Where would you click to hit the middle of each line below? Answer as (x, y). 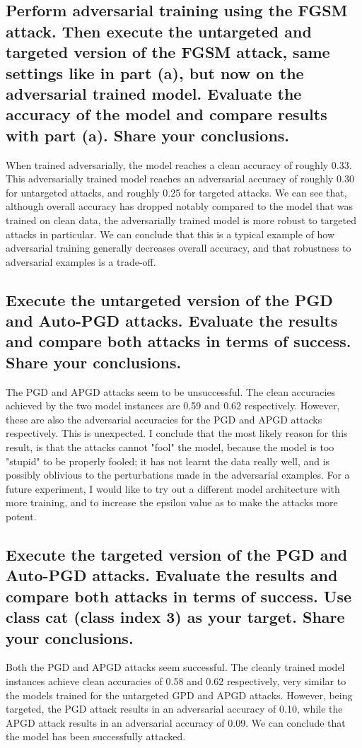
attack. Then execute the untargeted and (159, 31)
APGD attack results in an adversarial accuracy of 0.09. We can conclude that (176, 722)
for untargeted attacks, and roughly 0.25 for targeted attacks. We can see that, (176, 192)
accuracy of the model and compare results (167, 114)
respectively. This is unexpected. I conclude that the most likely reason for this (177, 433)
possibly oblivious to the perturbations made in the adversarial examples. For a (178, 475)
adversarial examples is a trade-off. (81, 261)
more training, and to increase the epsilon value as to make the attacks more (172, 502)
